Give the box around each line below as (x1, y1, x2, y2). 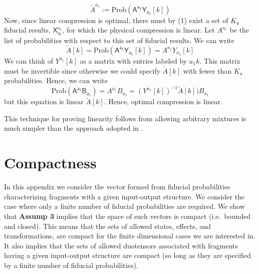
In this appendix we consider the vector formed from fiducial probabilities (4, 181, 230, 192)
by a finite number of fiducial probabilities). (4, 259, 138, 270)
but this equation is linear (4, 96, 84, 107)
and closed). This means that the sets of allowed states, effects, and (4, 220, 211, 231)
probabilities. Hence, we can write (4, 75, 108, 86)
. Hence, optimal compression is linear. (104, 96, 222, 107)
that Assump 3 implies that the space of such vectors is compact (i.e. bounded (4, 210, 250, 221)
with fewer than (183, 65, 232, 76)
